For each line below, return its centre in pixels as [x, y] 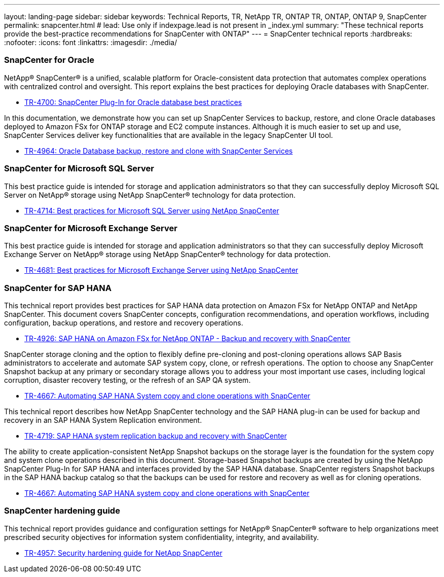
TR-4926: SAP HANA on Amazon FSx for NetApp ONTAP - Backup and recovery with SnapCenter [188, 338]
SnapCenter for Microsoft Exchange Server [91, 228]
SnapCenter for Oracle [49, 60]
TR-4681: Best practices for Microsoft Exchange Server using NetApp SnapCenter [161, 270]
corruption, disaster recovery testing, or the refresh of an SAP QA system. [127, 380]
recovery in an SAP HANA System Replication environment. [103, 420]
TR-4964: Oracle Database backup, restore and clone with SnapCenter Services [159, 151]
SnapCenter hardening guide [62, 511]
